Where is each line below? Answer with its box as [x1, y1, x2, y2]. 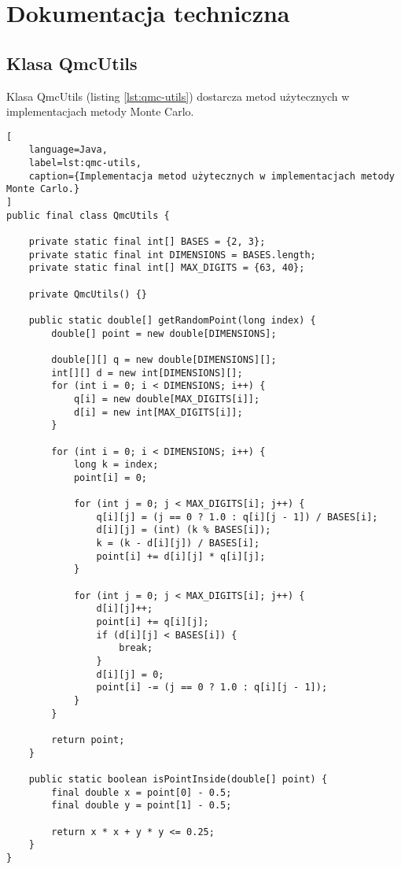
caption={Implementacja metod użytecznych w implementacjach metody [28, 170, 395, 182]
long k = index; [73, 459, 159, 471]
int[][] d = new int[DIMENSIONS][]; [51, 367, 243, 379]
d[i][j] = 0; [96, 668, 164, 680]
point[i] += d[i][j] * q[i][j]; [96, 550, 266, 562]
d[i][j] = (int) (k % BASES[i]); [96, 524, 271, 536]
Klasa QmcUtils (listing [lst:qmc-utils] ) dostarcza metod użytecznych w [6, 87, 350, 104]
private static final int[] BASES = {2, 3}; [28, 236, 266, 248]
